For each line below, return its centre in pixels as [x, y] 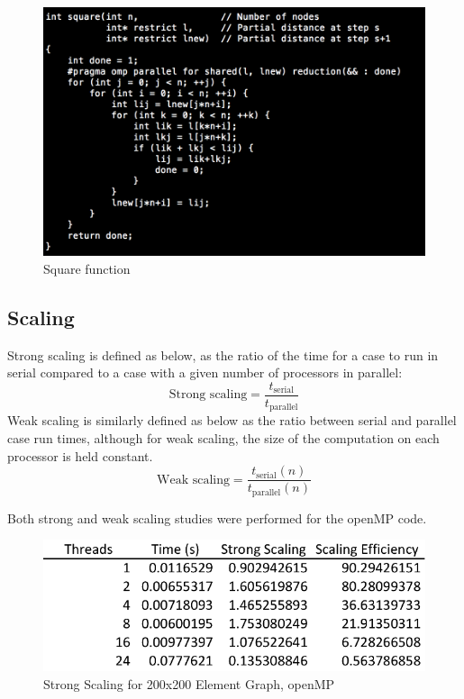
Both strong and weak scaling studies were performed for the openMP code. [217, 517]
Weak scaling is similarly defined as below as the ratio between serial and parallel [232, 420]
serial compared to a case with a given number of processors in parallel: [205, 372]
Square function [87, 268]
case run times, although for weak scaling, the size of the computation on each [223, 437]
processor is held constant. [80, 455]
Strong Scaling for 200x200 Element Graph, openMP [189, 684]
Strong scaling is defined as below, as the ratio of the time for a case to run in [223, 354]
